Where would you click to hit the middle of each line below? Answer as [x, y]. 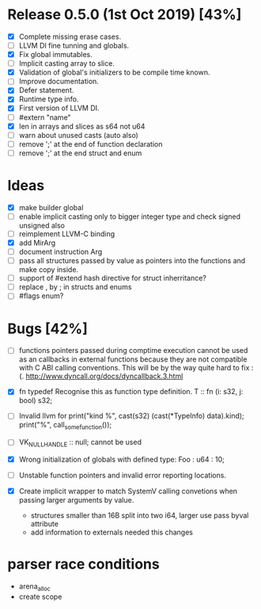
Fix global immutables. [55, 55]
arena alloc [34, 587]
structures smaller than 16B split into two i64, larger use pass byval [140, 515]
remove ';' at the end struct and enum [80, 153]
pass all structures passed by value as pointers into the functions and [132, 261]
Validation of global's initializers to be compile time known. [114, 72]
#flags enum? [41, 296]
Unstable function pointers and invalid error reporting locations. [123, 475]
